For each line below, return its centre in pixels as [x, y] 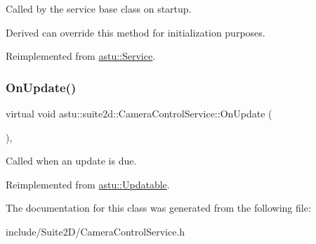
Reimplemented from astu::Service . [81, 56]
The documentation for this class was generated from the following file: [158, 208]
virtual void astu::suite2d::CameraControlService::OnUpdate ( [139, 113]
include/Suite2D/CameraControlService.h [96, 231]
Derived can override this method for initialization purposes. [136, 32]
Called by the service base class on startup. [99, 8]
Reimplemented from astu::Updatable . [88, 184]
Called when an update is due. [71, 161]
